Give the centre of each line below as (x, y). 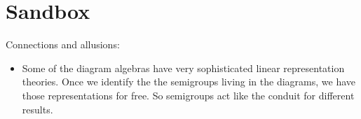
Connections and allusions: (63, 44)
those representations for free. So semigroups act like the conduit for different (188, 95)
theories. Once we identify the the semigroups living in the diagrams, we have (189, 82)
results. (38, 109)
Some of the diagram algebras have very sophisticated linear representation (183, 68)
